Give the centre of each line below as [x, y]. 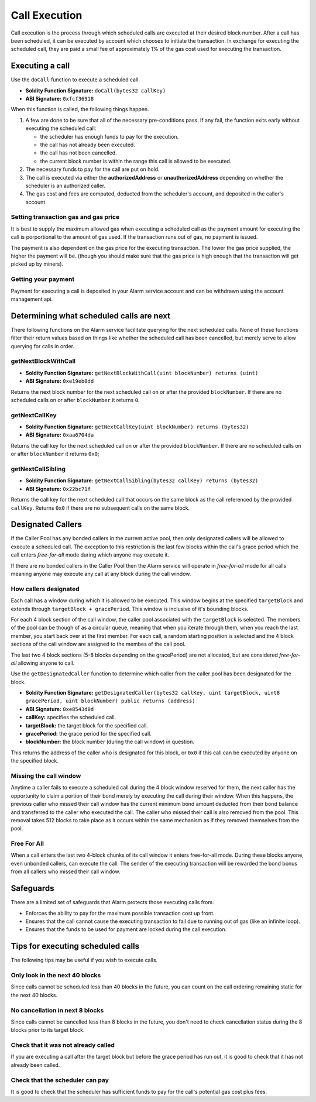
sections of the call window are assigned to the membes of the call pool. [98, 644]
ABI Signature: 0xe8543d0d [60, 709]
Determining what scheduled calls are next [91, 316]
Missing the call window [46, 775]
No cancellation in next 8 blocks [57, 1010]
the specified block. [35, 761]
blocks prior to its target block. [48, 1030]
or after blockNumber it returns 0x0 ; [55, 454]
